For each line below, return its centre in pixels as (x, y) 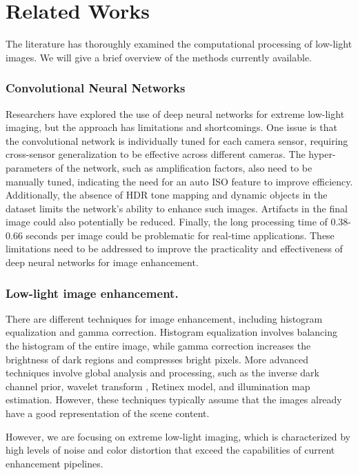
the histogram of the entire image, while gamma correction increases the (158, 346)
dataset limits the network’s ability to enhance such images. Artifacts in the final (177, 208)
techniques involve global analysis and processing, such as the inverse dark (162, 373)
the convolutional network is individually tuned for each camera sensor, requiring (177, 140)
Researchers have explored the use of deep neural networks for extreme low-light (175, 113)
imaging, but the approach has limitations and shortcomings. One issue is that (171, 127)
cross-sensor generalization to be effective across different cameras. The (156, 154)
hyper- (322, 154)
